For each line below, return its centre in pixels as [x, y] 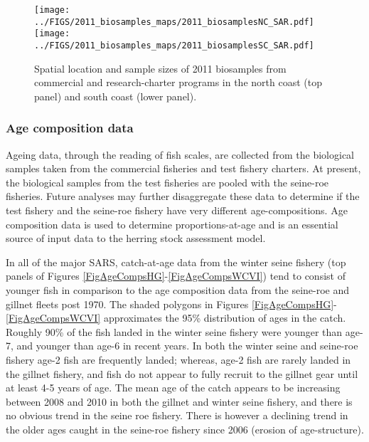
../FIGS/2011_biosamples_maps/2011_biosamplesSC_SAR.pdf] [174, 45]
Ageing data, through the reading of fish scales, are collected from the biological [180, 154]
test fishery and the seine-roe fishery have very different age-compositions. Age [177, 210]
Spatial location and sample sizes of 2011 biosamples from [160, 68]
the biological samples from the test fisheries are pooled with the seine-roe [167, 182]
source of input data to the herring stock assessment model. [136, 238]
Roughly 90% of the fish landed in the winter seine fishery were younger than [174, 331]
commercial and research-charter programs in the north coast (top [178, 82]
